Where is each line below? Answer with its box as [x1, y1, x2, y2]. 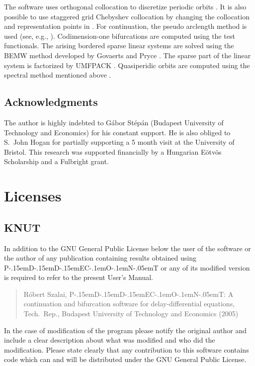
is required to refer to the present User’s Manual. [4, 272, 153, 282]
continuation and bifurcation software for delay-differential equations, [23, 298, 235, 309]
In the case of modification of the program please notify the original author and [4, 325, 247, 335]
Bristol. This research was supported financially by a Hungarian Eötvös [4, 146, 222, 157]
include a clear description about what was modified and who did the [4, 335, 215, 345]
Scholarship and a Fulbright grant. [4, 156, 109, 167]
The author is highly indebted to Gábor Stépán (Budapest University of [4, 117, 224, 127]
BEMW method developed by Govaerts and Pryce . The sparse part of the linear [4, 50, 251, 60]
